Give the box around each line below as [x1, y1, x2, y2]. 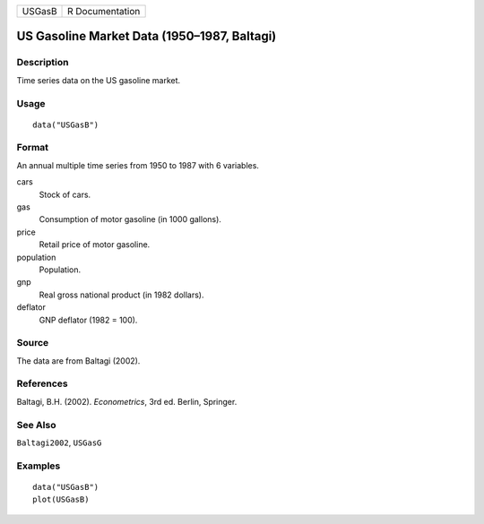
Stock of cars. [39, 189, 91, 200]
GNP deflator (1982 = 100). [39, 314, 138, 325]
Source [16, 337, 49, 349]
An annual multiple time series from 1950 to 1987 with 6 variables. [16, 159, 260, 170]
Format [16, 142, 49, 154]
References [16, 377, 68, 390]
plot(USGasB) [32, 494, 90, 505]
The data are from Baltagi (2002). [16, 355, 141, 366]
